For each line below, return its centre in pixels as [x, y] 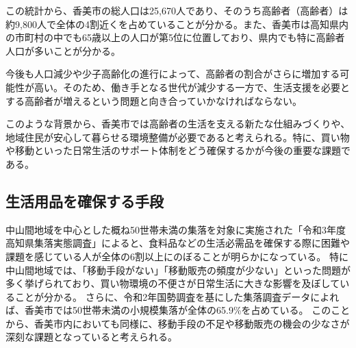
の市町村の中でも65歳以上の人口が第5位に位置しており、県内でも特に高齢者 [175, 37]
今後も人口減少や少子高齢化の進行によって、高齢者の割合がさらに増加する [173, 74]
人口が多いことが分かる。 [63, 50]
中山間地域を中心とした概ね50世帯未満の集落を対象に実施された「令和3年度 [176, 229]
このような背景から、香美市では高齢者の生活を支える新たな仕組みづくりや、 [178, 124]
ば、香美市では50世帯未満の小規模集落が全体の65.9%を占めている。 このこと [178, 310]
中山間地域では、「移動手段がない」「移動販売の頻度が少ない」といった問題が [178, 270]
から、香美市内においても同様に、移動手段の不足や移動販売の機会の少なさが [178, 323]
